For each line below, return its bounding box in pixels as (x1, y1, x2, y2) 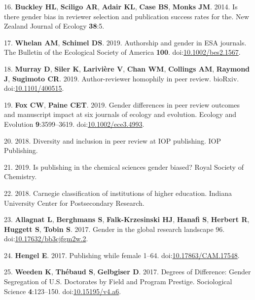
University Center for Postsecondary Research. (4, 197, 145, 208)
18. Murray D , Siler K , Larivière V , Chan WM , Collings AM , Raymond (4, 63, 250, 74)
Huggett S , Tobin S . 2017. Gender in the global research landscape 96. (4, 224, 225, 234)
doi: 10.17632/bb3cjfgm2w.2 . (4, 233, 88, 244)
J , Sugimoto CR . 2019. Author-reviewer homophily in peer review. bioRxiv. (4, 73, 239, 83)
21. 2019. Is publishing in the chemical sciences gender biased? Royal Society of (4, 161, 244, 172)
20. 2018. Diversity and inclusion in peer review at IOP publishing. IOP (4, 135, 221, 146)
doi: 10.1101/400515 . (4, 83, 64, 93)
